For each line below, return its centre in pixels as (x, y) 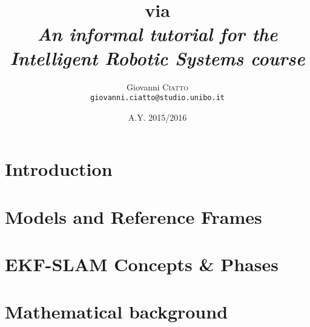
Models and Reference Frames (134, 216)
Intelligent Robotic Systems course (157, 58)
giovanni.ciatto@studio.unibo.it (157, 98)
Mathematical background (117, 312)
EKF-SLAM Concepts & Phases (142, 264)
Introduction (59, 169)
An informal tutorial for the (157, 34)
